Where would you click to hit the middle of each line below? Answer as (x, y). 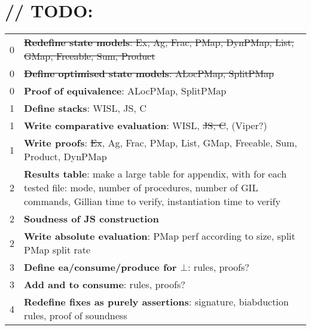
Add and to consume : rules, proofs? (105, 285)
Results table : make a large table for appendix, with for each (155, 174)
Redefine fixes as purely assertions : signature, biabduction (156, 302)
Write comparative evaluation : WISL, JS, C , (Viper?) (146, 126)
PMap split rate (57, 250)
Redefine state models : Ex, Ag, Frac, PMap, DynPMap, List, (159, 42)
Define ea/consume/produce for (100, 267)
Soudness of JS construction (92, 219)
